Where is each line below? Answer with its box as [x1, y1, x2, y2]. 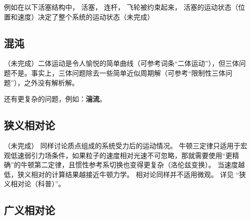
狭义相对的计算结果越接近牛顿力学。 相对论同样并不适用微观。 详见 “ [17, 169, 239, 179]
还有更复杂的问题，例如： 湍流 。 [4, 94, 106, 104]
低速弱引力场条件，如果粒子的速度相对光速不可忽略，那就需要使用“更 [10, 150, 232, 160]
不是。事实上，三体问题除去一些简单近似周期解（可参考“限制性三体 [10, 67, 226, 78]
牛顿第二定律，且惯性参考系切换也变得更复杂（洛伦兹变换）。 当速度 [20, 160, 238, 170]
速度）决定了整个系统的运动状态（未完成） [17, 11, 154, 21]
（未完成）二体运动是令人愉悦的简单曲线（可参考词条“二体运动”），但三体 [4, 58, 239, 68]
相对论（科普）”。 [10, 179, 65, 189]
